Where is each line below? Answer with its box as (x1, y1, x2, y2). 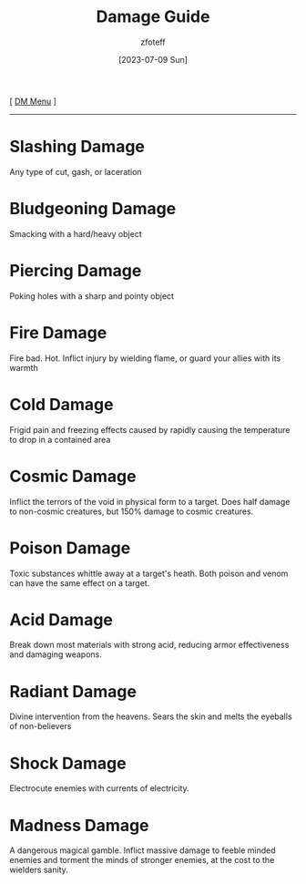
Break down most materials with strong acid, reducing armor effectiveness (9, 640, 290, 651)
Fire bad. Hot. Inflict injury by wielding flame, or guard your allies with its (9, 353, 281, 364)
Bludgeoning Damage (9, 199, 177, 220)
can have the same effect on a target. (9, 577, 150, 589)
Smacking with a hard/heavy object (9, 228, 143, 239)
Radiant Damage (9, 681, 137, 702)
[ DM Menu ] (9, 96, 57, 107)
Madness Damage (9, 815, 149, 836)
